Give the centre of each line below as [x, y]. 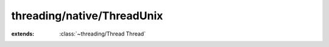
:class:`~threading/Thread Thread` [103, 34]
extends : [23, 34]
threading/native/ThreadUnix [87, 16]
